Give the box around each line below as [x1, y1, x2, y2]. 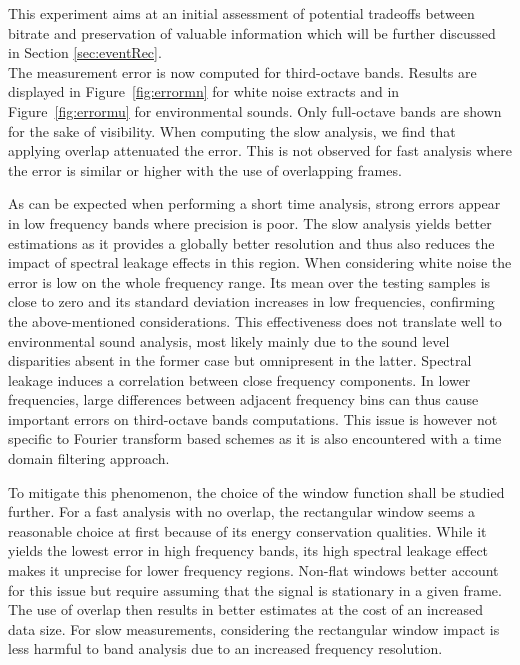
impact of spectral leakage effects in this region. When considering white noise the [8, 252, 512, 273]
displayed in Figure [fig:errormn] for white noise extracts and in [8, 81, 400, 102]
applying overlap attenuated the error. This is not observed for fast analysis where [8, 140, 512, 161]
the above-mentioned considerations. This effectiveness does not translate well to [8, 310, 502, 331]
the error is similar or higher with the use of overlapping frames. [8, 159, 402, 180]
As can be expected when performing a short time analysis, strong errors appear [8, 193, 501, 214]
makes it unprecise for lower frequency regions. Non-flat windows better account [8, 560, 499, 581]
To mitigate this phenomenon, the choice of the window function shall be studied [8, 481, 505, 502]
